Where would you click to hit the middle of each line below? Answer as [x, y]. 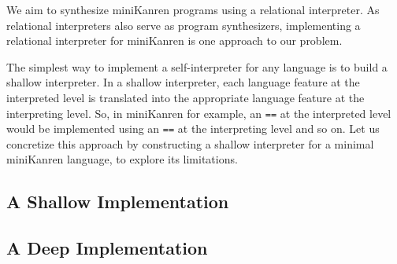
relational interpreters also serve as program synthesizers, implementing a [184, 25]
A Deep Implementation [107, 248]
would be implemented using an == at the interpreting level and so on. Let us [193, 128]
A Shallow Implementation [118, 202]
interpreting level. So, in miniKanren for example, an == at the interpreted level [199, 113]
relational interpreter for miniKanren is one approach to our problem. [174, 40]
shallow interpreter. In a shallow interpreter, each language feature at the [183, 82]
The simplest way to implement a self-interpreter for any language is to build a [197, 66]
